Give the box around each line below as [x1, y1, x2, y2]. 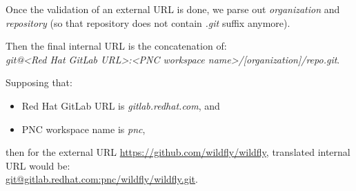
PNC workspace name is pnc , [21, 121, 146, 136]
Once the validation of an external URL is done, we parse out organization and [6, 2, 340, 16]
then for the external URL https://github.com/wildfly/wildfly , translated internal [6, 145, 350, 159]
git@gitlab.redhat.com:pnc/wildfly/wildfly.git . [6, 172, 198, 186]
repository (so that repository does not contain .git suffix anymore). [6, 15, 290, 30]
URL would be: [6, 158, 70, 172]
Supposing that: [6, 75, 72, 90]
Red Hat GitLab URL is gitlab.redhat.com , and [21, 98, 220, 112]
